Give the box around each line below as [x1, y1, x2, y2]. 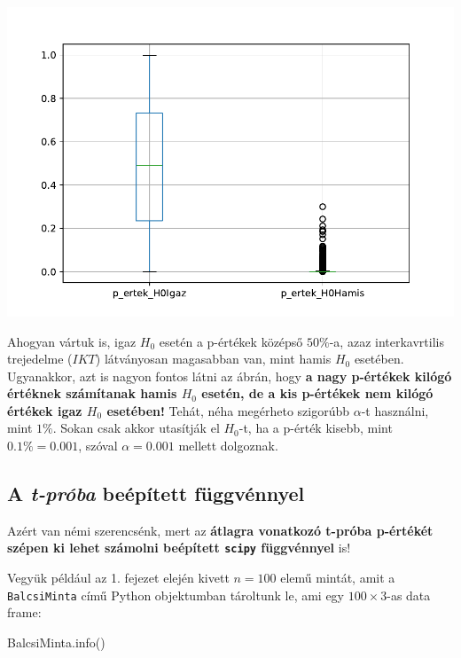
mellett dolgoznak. [178, 436, 278, 455]
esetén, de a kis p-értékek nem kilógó [201, 384, 434, 403]
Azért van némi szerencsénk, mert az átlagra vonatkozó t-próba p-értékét [7, 521, 434, 539]
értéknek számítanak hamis [7, 384, 177, 403]
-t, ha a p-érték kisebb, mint [238, 419, 393, 437]
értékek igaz [7, 401, 82, 419]
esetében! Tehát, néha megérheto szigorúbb [106, 401, 350, 419]
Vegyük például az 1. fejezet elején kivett [7, 568, 230, 587]
